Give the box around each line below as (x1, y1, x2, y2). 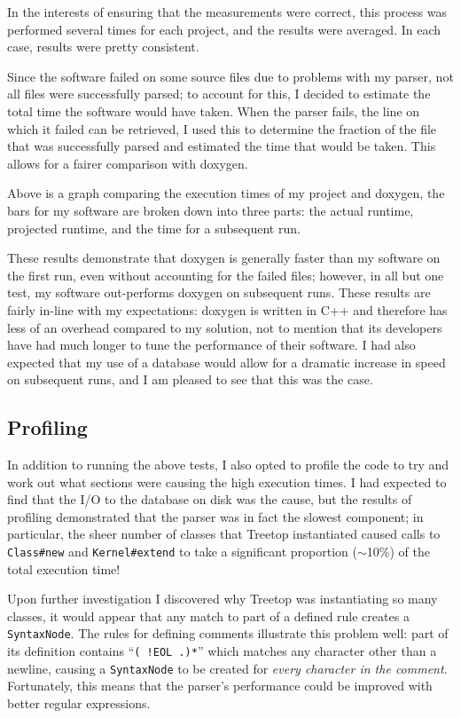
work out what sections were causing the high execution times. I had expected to (7, 472, 447, 491)
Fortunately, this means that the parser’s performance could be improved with (7, 676, 433, 695)
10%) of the (366, 542, 430, 561)
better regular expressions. (7, 694, 151, 713)
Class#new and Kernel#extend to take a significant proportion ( (7, 542, 357, 561)
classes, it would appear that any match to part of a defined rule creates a (7, 606, 410, 625)
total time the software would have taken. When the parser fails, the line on (7, 101, 420, 120)
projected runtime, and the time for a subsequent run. (7, 218, 301, 237)
